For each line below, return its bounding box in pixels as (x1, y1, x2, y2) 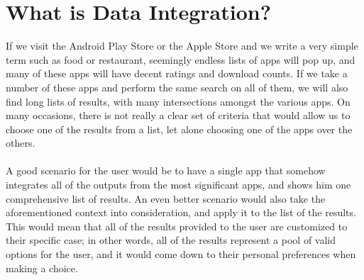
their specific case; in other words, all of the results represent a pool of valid (6, 233, 336, 247)
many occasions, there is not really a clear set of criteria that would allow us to (6, 108, 351, 123)
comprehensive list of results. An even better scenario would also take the (6, 191, 326, 206)
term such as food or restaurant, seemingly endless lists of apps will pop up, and (6, 52, 355, 67)
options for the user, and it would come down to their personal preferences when (6, 247, 356, 262)
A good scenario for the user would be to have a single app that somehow (6, 163, 326, 178)
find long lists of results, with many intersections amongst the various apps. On (6, 94, 351, 108)
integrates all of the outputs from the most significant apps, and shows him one (6, 177, 351, 192)
